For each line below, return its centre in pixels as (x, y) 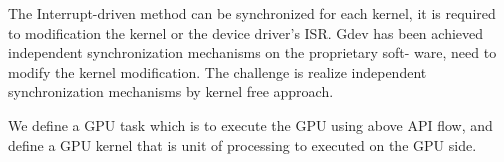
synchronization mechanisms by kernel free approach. (171, 91)
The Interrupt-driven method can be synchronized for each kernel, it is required (252, 13)
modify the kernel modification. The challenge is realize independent (217, 71)
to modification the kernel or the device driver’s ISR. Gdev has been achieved (246, 32)
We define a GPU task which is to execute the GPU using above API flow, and (250, 124)
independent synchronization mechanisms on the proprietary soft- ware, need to (252, 52)
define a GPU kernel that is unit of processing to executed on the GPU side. (242, 144)
